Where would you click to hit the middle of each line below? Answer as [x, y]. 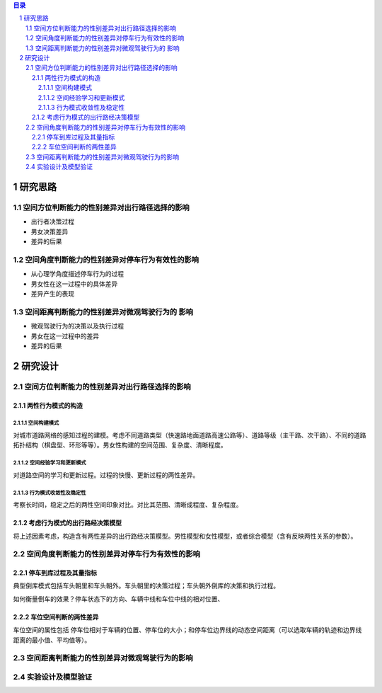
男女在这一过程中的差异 [65, 336]
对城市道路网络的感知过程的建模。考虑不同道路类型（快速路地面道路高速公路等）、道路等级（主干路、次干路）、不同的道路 [190, 435]
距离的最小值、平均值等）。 [52, 640]
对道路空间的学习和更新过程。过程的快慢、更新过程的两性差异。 [106, 475]
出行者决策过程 [52, 222]
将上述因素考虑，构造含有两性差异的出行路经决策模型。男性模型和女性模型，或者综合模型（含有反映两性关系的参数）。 [185, 536]
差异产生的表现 [52, 294]
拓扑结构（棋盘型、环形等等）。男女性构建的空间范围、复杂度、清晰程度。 [120, 445]
